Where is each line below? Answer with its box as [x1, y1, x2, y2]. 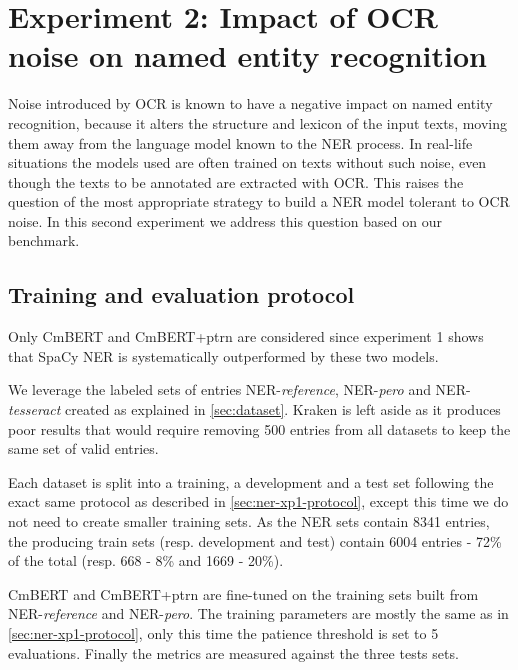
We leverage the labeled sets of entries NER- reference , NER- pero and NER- [8, 379, 471, 400]
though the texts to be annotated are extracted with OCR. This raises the [8, 171, 464, 192]
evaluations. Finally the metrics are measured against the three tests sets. [8, 642, 459, 663]
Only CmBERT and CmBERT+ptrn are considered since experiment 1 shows [8, 326, 484, 347]
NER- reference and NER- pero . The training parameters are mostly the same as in [8, 603, 509, 624]
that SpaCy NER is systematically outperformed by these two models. [8, 345, 439, 366]
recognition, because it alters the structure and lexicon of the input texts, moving [8, 112, 508, 133]
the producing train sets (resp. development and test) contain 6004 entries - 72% [8, 530, 502, 551]
